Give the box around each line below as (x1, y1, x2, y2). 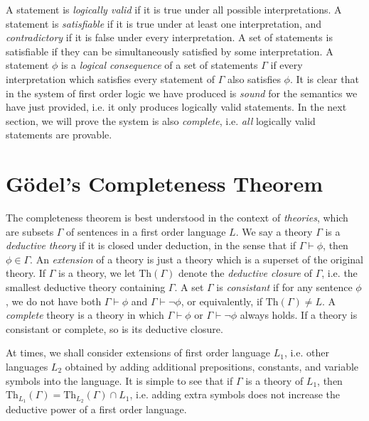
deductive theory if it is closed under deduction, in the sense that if (6, 238, 296, 253)
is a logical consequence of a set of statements (61, 58, 258, 72)
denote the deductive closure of (178, 266, 312, 280)
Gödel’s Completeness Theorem (6, 169, 323, 198)
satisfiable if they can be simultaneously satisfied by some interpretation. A (6, 43, 333, 58)
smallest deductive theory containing (6, 280, 166, 295)
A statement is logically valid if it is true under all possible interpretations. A (6, 2, 342, 16)
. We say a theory (235, 224, 313, 239)
